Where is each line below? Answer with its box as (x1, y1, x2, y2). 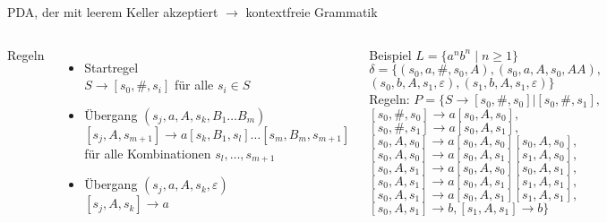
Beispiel (369, 45, 412, 64)
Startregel (84, 57, 139, 76)
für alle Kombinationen (84, 143, 211, 162)
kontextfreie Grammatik (245, 3, 378, 21)
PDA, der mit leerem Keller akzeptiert (7, 3, 218, 21)
